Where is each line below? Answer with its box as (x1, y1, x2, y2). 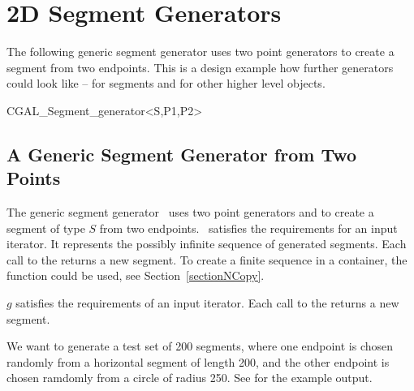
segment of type (6, 219, 85, 236)
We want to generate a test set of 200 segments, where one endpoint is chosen (6, 337, 394, 354)
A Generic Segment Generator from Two (6, 141, 357, 166)
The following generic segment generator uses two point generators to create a (6, 43, 395, 60)
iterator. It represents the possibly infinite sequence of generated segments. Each (6, 235, 407, 252)
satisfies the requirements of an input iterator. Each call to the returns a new (15, 294, 399, 312)
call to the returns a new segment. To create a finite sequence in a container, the (6, 251, 408, 268)
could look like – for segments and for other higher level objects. (6, 75, 326, 92)
